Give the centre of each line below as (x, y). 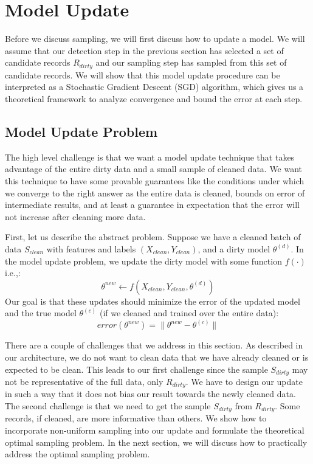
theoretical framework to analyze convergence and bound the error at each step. (154, 98)
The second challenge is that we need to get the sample (108, 406)
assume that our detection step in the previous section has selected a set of (144, 50)
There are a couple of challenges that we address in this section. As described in (154, 345)
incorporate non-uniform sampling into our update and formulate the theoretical (155, 430)
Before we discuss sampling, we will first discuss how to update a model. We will (155, 39)
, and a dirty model (234, 248)
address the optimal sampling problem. (77, 454)
